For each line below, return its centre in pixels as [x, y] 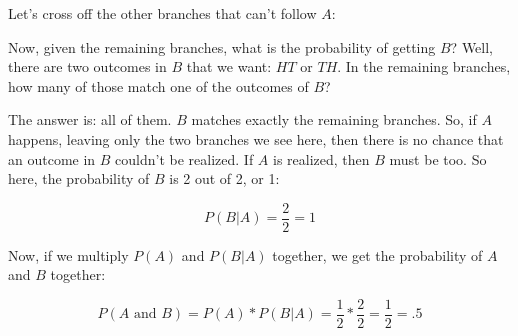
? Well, [472, 46]
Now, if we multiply [68, 254]
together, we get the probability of [377, 254]
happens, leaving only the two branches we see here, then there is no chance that [256, 138]
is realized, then [321, 158]
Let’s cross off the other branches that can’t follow [162, 13]
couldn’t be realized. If [184, 158]
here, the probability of [79, 178]
